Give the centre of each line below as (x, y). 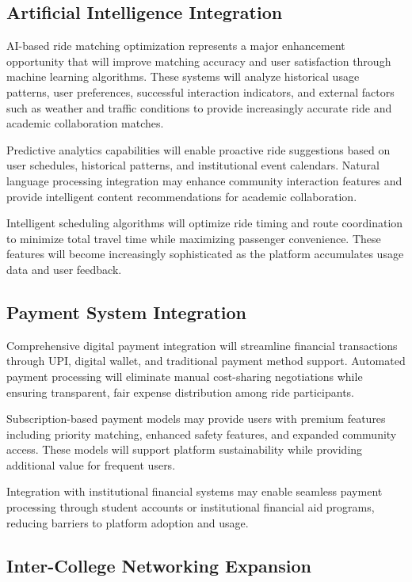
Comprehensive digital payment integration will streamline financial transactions (202, 345)
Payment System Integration (127, 312)
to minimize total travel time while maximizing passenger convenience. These (194, 238)
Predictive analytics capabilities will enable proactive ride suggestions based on (198, 149)
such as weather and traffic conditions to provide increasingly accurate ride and (199, 107)
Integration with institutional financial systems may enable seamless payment (195, 491)
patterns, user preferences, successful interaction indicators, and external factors (200, 91)
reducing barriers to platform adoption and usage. (128, 522)
